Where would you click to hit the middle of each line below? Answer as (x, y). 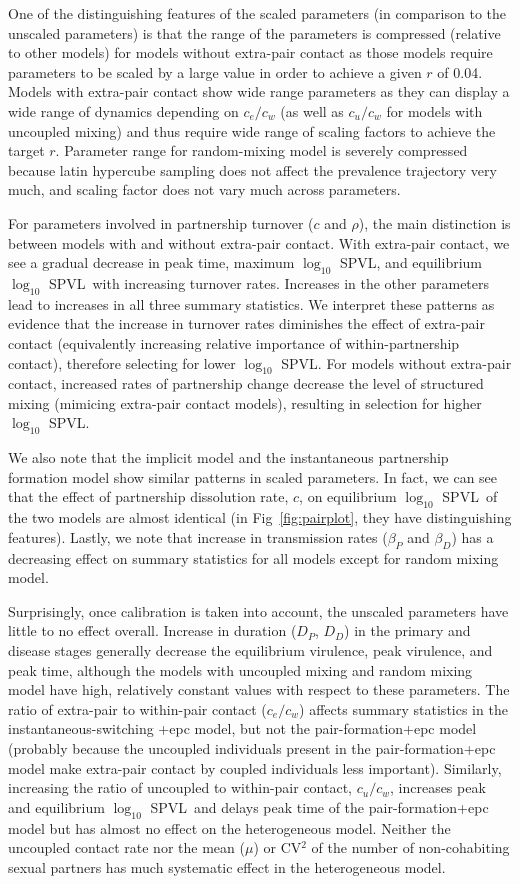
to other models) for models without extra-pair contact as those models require (250, 52)
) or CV (277, 847)
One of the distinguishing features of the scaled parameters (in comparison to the (257, 13)
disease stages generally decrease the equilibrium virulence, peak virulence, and (250, 650)
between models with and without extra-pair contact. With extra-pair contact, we (259, 242)
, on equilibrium (348, 496)
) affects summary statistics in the (403, 708)
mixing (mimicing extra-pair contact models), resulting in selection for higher (245, 402)
